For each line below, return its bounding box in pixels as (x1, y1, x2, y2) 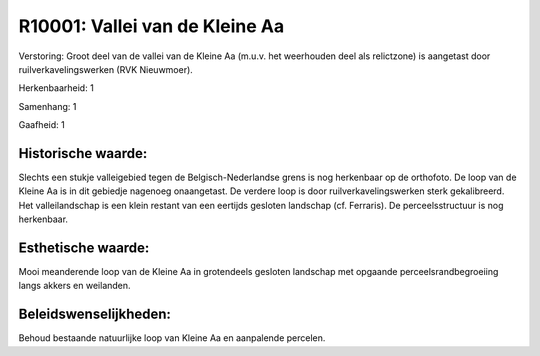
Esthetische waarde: (18, 240, 150, 256)
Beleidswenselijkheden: (18, 306, 172, 323)
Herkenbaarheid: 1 (18, 82, 94, 94)
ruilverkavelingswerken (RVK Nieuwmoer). (18, 63, 194, 75)
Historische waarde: (18, 145, 148, 162)
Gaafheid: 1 (18, 119, 65, 131)
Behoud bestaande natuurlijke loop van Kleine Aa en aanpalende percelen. (18, 332, 326, 344)
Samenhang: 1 (18, 100, 77, 112)
